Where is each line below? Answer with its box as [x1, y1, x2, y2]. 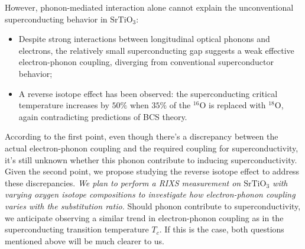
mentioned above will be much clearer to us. [5, 234, 165, 247]
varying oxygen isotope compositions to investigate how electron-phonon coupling [5, 188, 296, 201]
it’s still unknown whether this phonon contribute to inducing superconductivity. [5, 153, 297, 166]
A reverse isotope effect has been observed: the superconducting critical [18, 87, 278, 99]
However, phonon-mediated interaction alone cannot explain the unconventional [5, 1, 294, 13]
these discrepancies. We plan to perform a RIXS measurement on [5, 176, 241, 189]
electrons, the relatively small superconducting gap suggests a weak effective [18, 44, 294, 56]
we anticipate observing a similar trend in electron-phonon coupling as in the [5, 211, 284, 224]
